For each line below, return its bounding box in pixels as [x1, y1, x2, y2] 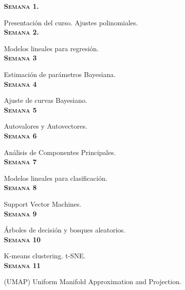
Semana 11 [4, 260, 41, 270]
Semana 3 [4, 53, 37, 63]
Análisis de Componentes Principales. [4, 147, 116, 157]
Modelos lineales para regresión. [4, 43, 99, 53]
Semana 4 [4, 78, 37, 89]
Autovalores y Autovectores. [4, 121, 88, 131]
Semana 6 [4, 130, 37, 140]
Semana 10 [4, 234, 41, 244]
